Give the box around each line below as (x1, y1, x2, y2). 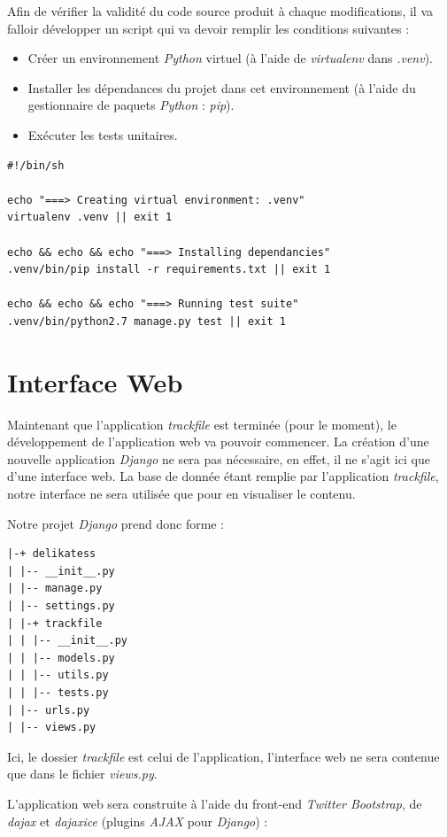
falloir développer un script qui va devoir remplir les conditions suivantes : (7, 19, 410, 37)
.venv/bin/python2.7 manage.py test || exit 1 (7, 314, 286, 328)
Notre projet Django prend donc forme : (7, 514, 225, 532)
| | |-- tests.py (7, 686, 109, 699)
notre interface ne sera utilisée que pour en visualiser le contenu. (7, 484, 356, 502)
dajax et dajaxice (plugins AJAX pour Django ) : (7, 811, 268, 830)
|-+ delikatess (7, 547, 96, 561)
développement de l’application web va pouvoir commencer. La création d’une (7, 432, 429, 451)
